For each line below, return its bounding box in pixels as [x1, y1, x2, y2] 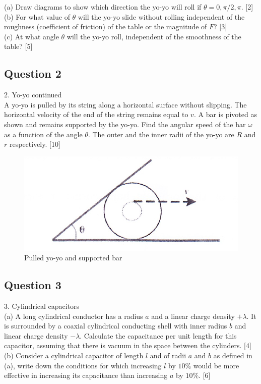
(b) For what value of [4, 11, 70, 22]
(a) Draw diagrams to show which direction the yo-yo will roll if [4, 2, 202, 12]
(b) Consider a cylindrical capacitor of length [4, 350, 144, 361]
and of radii [150, 350, 186, 361]
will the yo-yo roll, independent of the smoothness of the [67, 31, 241, 41]
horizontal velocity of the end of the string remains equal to [4, 109, 188, 120]
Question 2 [4, 66, 61, 81]
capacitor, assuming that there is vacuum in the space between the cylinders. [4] [4, 340, 251, 351]
